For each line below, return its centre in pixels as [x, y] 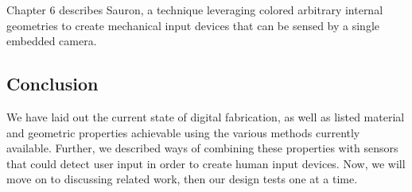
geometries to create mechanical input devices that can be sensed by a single [193, 25]
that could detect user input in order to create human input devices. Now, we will [206, 163]
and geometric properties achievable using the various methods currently [183, 132]
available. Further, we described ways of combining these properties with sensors [202, 148]
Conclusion [52, 84]
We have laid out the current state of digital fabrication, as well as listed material [206, 116]
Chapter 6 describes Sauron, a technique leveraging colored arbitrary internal [195, 10]
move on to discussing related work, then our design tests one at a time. [182, 179]
